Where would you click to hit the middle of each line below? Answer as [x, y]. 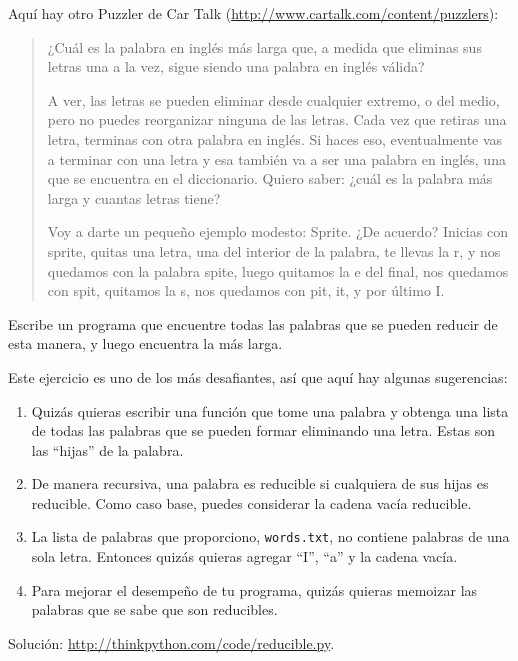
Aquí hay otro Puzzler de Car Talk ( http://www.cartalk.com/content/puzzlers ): [253, 13]
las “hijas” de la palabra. [107, 449]
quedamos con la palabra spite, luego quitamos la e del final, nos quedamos [278, 270]
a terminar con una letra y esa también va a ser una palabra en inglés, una [276, 158]
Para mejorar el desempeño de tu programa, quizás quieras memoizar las [254, 589]
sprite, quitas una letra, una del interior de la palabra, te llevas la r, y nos [274, 250]
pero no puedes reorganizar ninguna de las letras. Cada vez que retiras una [277, 119]
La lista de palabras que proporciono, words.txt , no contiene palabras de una [270, 536]
